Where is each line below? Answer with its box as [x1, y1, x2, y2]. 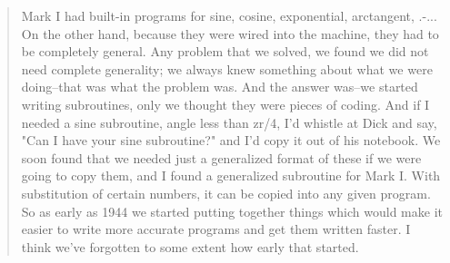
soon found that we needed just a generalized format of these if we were [21, 148, 422, 167]
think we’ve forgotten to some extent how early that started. [21, 237, 359, 256]
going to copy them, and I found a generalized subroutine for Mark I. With [21, 166, 441, 185]
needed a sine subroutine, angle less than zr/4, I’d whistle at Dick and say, [21, 112, 437, 131]
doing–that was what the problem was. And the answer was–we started [21, 77, 418, 96]
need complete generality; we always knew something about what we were [21, 59, 433, 78]
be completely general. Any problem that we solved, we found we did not [21, 42, 429, 61]
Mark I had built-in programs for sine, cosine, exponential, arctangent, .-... [21, 6, 437, 24]
